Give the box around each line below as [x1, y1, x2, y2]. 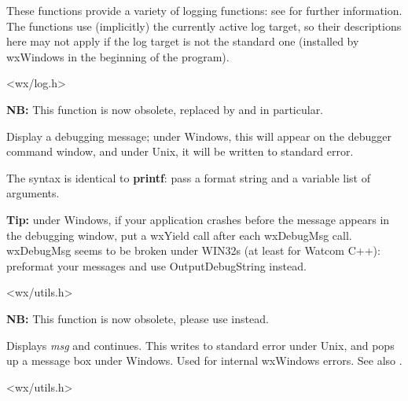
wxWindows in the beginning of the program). [6, 48, 230, 64]
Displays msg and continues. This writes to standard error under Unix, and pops [6, 337, 395, 353]
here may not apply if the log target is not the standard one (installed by [6, 33, 359, 50]
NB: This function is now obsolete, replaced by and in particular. [6, 101, 324, 117]
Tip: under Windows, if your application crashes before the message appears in [6, 211, 390, 227]
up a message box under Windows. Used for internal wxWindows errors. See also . [6, 352, 402, 369]
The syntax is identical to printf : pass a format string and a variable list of [6, 169, 371, 186]
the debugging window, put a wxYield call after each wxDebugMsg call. [6, 226, 352, 243]
